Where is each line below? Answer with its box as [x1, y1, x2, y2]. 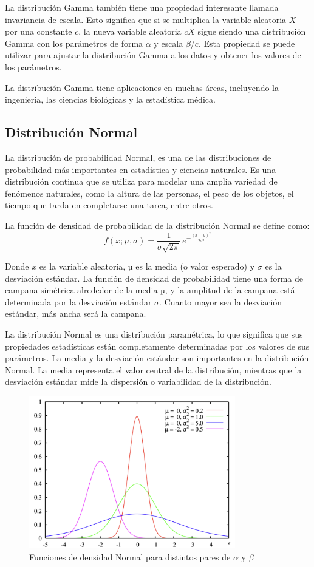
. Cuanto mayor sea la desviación [159, 295, 282, 308]
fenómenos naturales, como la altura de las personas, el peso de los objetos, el [5, 186, 294, 199]
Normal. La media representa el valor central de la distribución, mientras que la [5, 363, 302, 376]
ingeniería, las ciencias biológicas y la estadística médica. [5, 93, 216, 106]
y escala [154, 36, 183, 49]
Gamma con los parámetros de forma [5, 36, 143, 49]
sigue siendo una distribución [197, 25, 306, 38]
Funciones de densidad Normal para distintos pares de [29, 550, 231, 563]
